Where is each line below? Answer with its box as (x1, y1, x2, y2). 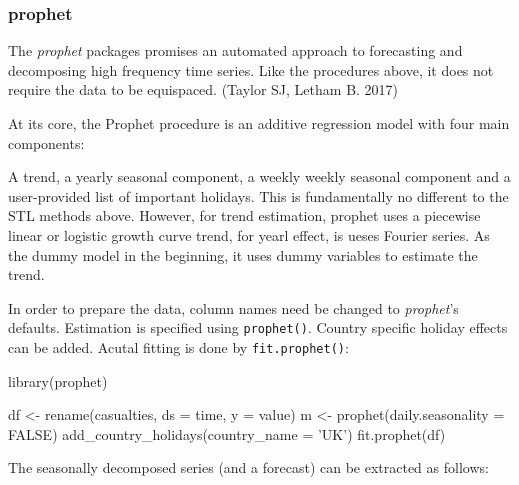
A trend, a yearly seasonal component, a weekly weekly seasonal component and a (8, 166, 511, 187)
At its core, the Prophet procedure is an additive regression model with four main (8, 113, 510, 133)
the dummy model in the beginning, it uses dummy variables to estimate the (8, 244, 478, 265)
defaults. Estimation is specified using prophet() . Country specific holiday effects (8, 317, 508, 338)
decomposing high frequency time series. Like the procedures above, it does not (8, 59, 494, 80)
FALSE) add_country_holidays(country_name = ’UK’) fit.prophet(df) (8, 423, 446, 444)
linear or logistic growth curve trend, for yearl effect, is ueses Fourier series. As (8, 224, 490, 245)
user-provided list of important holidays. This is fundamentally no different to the (8, 185, 509, 206)
